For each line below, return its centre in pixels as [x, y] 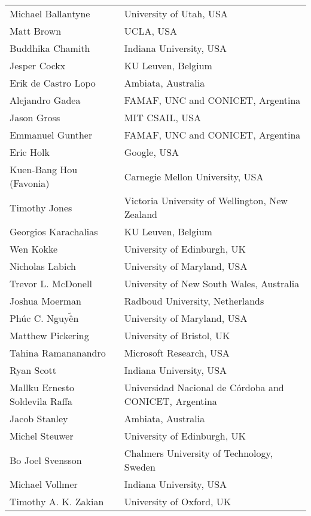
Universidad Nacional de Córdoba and [204, 387]
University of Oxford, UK [178, 501]
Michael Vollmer [44, 484]
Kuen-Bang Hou [44, 169]
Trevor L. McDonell [51, 283]
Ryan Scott [33, 370]
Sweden [140, 467]
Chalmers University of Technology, [199, 453]
